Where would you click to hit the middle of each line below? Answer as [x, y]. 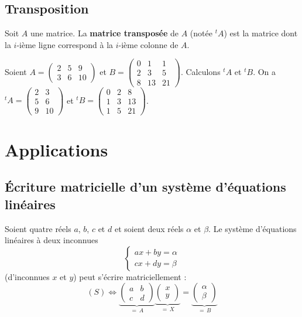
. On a [265, 71]
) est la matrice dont [261, 33]
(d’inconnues [27, 276]
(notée [201, 33]
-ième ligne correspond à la [65, 44]
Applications [56, 149]
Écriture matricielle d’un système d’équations [145, 187]
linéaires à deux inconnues [52, 240]
